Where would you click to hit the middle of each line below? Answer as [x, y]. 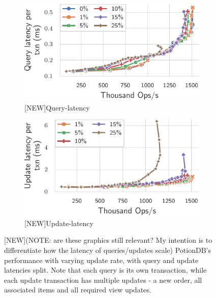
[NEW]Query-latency [57, 107]
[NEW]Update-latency [59, 223]
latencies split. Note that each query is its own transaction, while [105, 270]
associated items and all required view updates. [78, 290]
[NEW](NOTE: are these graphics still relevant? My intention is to [108, 240]
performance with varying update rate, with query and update [101, 260]
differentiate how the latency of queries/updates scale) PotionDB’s [107, 250]
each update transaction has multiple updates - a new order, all [103, 280]
